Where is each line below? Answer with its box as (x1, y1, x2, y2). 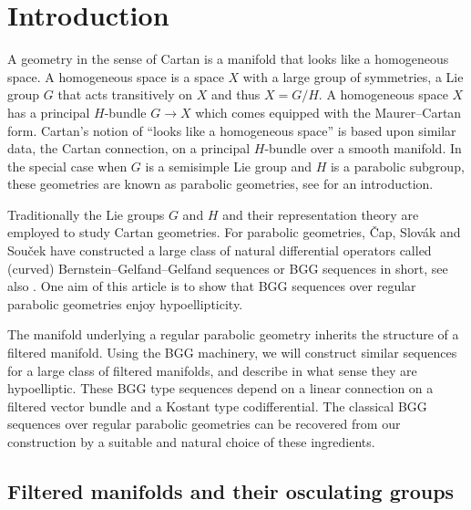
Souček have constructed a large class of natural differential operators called (7, 241, 432, 260)
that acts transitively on (57, 85, 192, 104)
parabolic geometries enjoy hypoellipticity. (7, 294, 243, 313)
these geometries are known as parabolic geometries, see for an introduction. (7, 174, 434, 193)
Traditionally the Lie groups (7, 204, 165, 224)
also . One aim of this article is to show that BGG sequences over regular (7, 276, 416, 296)
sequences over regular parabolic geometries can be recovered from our (7, 414, 401, 433)
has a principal (7, 102, 90, 121)
